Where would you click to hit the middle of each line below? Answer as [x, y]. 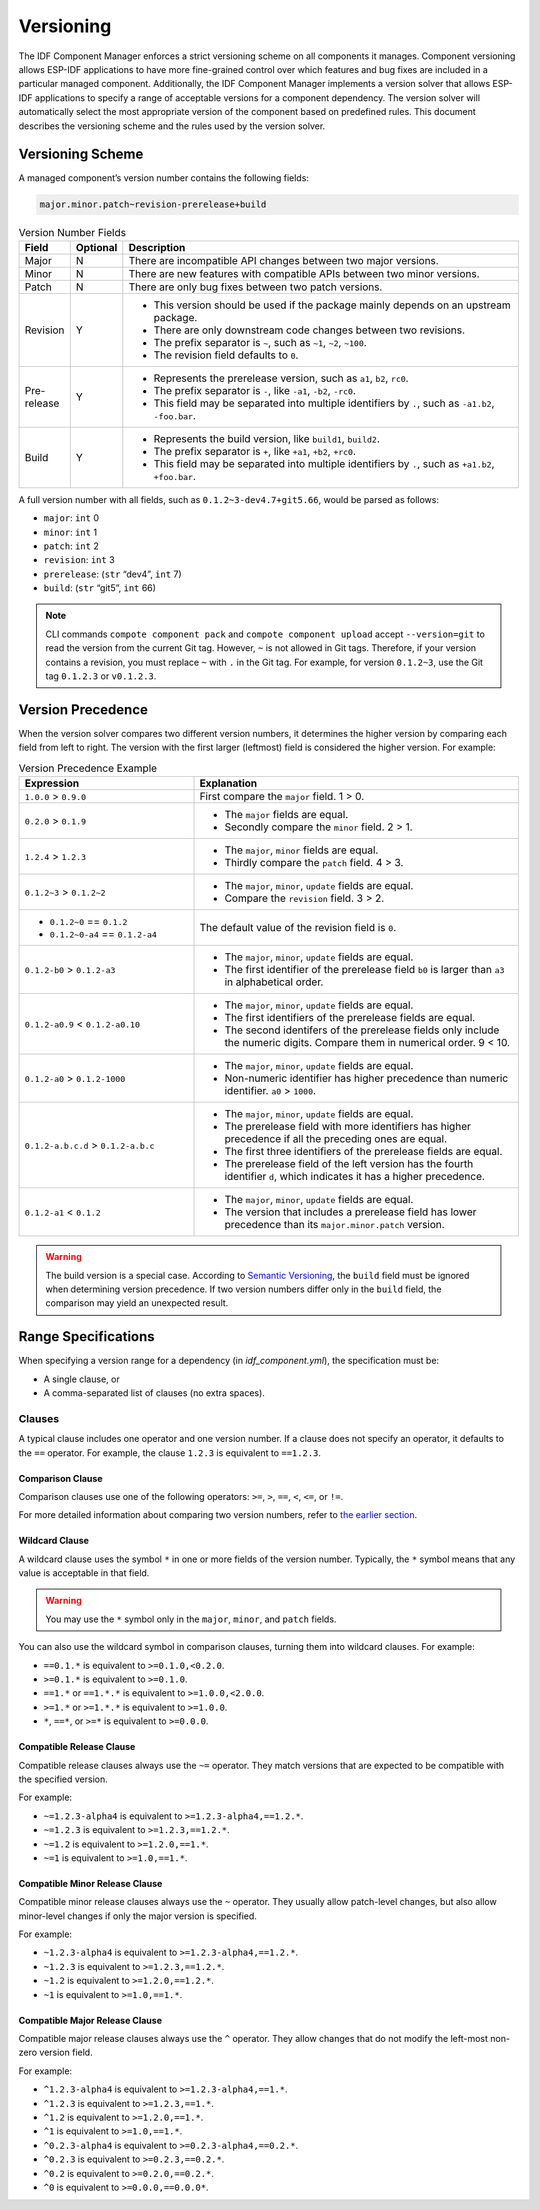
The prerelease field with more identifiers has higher [348, 1127]
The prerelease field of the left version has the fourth [349, 1164]
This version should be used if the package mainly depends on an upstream [332, 305]
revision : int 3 [79, 560]
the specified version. [63, 1779]
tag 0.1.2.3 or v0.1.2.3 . [101, 676]
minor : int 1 [70, 532]
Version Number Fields [72, 232]
